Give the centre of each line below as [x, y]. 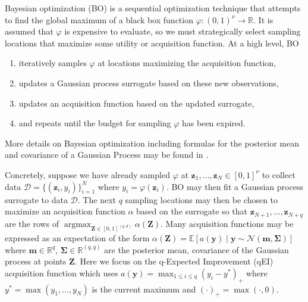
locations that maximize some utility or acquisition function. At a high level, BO [152, 43]
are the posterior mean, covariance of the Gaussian [197, 249]
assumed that [29, 31]
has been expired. [214, 123]
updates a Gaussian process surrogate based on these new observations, [149, 82]
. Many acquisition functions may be [227, 223]
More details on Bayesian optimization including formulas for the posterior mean [152, 143]
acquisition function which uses [62, 273]
